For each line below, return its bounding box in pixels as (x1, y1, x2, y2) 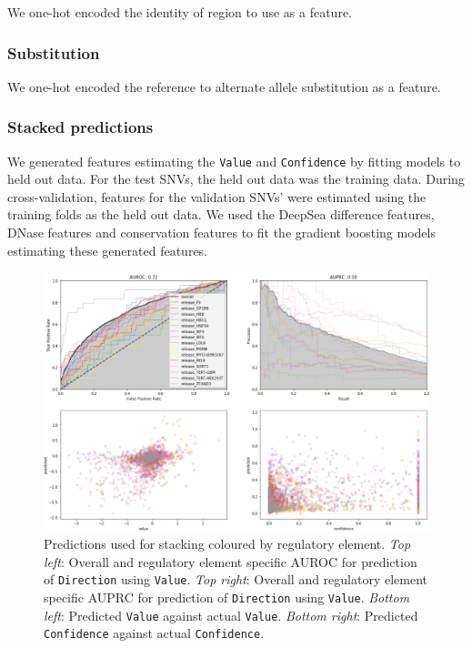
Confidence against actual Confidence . (44, 623, 265, 643)
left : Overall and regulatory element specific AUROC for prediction (44, 552, 417, 571)
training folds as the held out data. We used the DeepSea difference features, (7, 205, 435, 224)
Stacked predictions (7, 116, 154, 138)
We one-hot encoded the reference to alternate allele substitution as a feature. (7, 76, 441, 96)
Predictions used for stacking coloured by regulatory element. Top (44, 534, 411, 553)
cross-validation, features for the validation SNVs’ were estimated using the (7, 187, 427, 206)
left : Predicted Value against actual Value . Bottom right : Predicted (44, 605, 418, 624)
